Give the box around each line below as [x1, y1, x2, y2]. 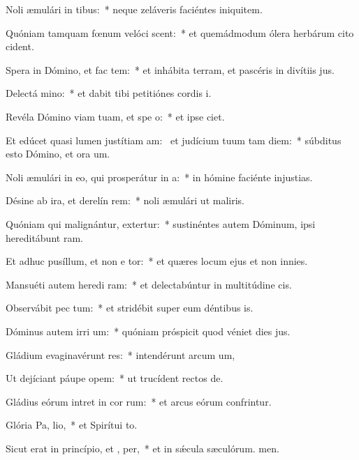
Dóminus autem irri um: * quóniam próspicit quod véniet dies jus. [6, 323, 291, 338]
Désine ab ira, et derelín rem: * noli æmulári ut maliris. [6, 193, 244, 208]
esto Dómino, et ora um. [6, 146, 110, 161]
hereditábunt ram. [6, 230, 83, 245]
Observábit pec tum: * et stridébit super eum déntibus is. [6, 300, 254, 315]
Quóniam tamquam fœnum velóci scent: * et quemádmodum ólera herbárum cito [6, 25, 354, 40]
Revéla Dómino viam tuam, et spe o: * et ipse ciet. [6, 109, 225, 123]
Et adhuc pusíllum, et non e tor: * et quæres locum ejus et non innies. [6, 254, 308, 268]
